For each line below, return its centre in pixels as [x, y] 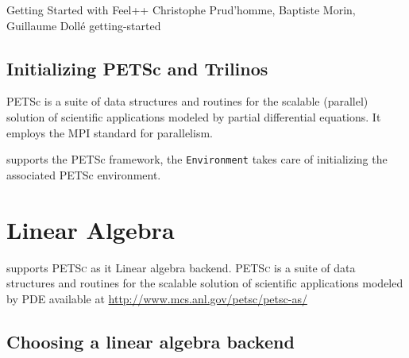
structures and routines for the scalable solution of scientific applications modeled [205, 283]
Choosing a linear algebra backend [150, 341]
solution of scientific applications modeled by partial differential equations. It [194, 116]
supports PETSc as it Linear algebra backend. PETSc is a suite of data [181, 267]
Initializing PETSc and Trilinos [137, 68]
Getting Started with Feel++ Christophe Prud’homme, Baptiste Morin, [181, 10]
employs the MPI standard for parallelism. [110, 132]
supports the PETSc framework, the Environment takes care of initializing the [197, 159]
